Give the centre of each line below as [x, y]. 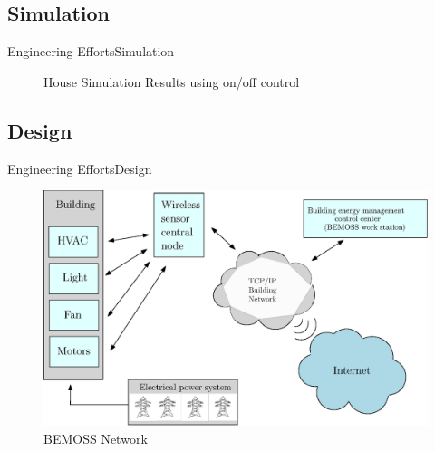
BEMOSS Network [96, 438]
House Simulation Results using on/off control [172, 81]
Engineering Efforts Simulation [91, 51]
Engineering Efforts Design [80, 168]
